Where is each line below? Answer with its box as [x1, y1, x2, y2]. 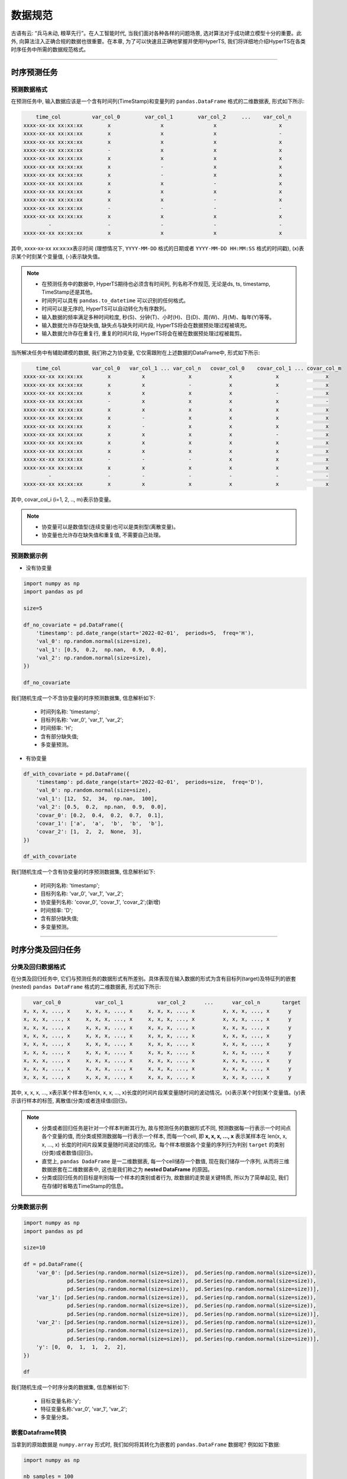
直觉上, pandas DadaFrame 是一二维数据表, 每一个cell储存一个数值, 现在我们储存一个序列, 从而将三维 [41, 1157, 290, 1165]
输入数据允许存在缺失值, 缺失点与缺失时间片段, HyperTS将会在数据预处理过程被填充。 [41, 322, 251, 329]
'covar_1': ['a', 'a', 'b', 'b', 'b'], [35, 820, 164, 826]
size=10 [23, 1244, 46, 1251]
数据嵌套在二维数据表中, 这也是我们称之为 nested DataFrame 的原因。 [41, 1165, 213, 1173]
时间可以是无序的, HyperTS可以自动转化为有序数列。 [41, 305, 170, 312]
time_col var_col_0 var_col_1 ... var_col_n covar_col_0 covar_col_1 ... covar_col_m [35, 364, 342, 372]
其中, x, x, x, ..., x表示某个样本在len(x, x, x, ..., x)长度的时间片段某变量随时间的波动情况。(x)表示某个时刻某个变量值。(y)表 [11, 1089, 306, 1096]
